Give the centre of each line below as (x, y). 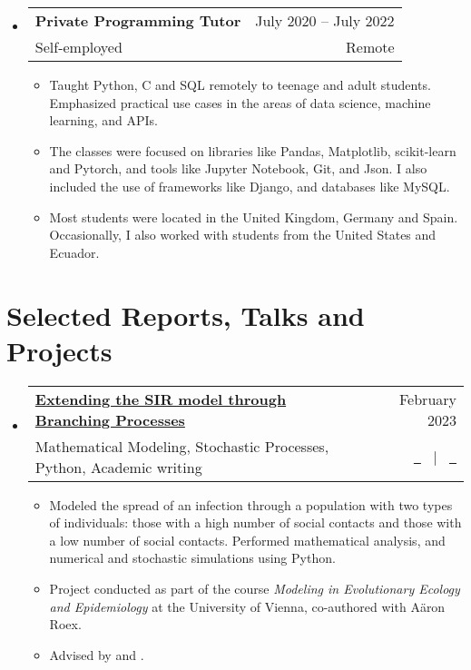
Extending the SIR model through (161, 399)
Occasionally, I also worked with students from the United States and (243, 235)
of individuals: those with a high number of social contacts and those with (255, 522)
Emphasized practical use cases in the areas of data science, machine (240, 102)
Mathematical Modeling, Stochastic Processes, (182, 446)
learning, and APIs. (103, 120)
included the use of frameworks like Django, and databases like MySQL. (250, 186)
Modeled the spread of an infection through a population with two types (251, 504)
